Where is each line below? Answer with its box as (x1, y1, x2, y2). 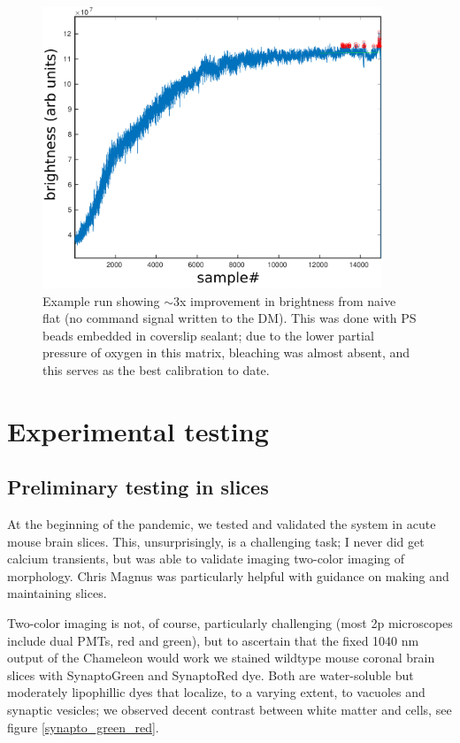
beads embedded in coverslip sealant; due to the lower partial (42, 326, 374, 344)
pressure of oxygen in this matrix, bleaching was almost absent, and (42, 343, 410, 362)
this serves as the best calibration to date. (42, 360, 270, 379)
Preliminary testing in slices (7, 473, 269, 501)
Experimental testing (7, 412, 269, 448)
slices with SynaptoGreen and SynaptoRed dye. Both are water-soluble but (7, 665, 414, 684)
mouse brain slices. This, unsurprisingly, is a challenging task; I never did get (7, 532, 425, 550)
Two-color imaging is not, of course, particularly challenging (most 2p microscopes (7, 614, 453, 632)
